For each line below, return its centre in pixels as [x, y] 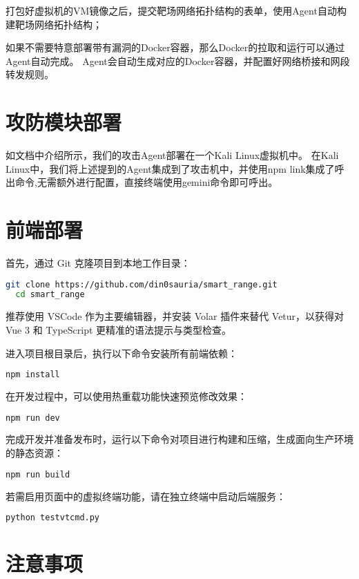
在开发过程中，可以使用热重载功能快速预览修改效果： [126, 396]
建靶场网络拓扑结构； [54, 24]
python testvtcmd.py [53, 518]
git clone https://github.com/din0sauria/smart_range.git [142, 284]
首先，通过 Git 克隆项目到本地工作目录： [98, 263]
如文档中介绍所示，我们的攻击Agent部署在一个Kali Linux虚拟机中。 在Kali [172, 155]
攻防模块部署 [64, 122]
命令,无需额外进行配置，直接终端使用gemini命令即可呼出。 [146, 182]
